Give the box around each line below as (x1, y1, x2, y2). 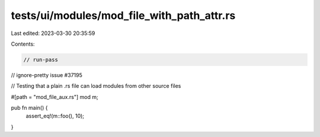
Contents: (11, 40, 35, 47)
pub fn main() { (11, 104, 48, 111)
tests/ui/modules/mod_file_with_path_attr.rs (11, 9, 236, 22)
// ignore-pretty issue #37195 (11, 71, 82, 78)
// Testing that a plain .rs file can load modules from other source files (11, 82, 181, 90)
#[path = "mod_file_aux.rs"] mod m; (11, 93, 98, 100)
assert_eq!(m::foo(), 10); (25, 113, 85, 120)
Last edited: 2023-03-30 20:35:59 (11, 30, 95, 37)
